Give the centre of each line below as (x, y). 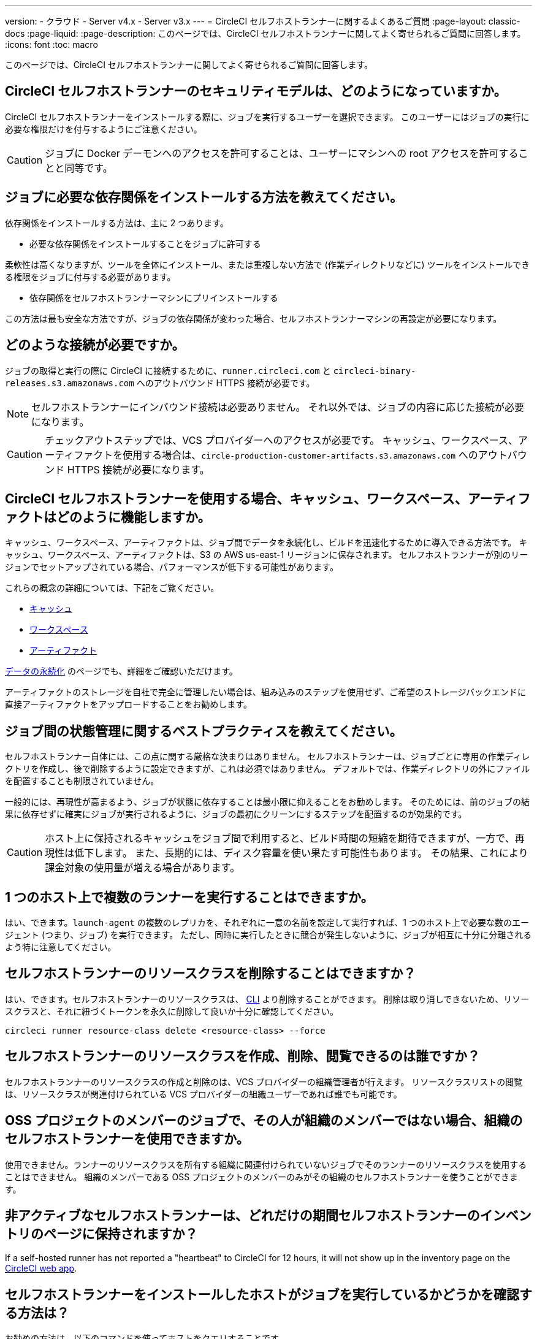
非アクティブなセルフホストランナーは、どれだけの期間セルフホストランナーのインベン (268, 1216)
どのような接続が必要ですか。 (95, 345)
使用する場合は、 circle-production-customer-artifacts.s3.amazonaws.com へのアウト (315, 455)
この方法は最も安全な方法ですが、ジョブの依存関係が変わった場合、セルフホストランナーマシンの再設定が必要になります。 (253, 318)
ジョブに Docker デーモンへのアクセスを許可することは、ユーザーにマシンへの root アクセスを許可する (282, 153)
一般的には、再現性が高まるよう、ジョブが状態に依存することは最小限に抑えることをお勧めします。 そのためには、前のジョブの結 (268, 802)
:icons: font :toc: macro (51, 44)
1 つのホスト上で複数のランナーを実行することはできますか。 (189, 897)
